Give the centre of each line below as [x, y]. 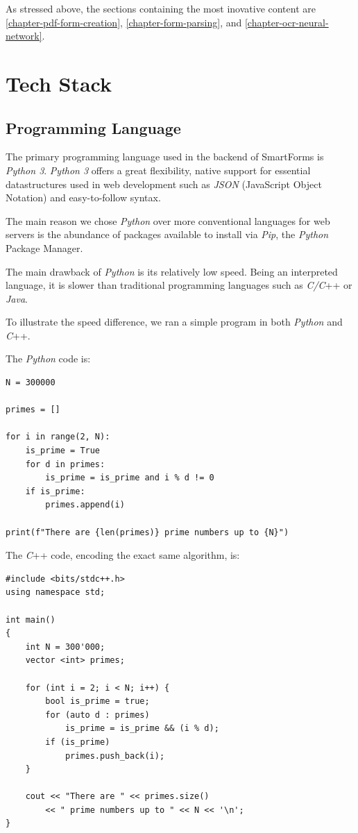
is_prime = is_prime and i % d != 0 [130, 478]
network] [24, 36]
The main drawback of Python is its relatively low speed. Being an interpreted [172, 271]
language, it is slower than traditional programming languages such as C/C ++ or [179, 285]
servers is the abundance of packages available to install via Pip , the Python [167, 234]
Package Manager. [44, 247]
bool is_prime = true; [97, 701]
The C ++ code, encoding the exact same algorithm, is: [123, 555]
